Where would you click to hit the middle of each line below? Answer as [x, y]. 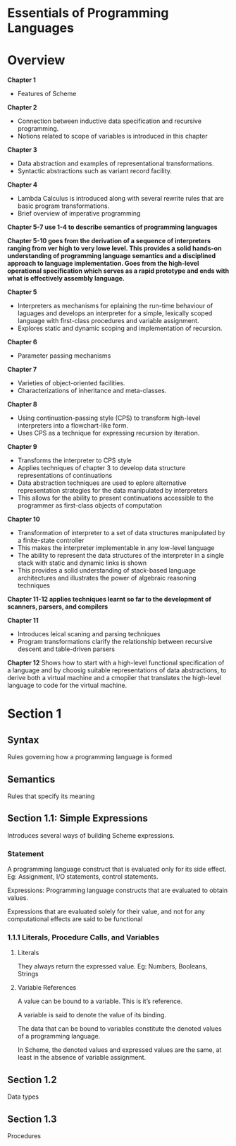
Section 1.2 [32, 1080]
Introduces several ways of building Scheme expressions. [91, 835]
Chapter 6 [22, 342]
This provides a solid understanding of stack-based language [106, 571]
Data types [23, 1097]
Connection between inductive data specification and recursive [110, 121]
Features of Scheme [47, 94]
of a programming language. [59, 1036]
